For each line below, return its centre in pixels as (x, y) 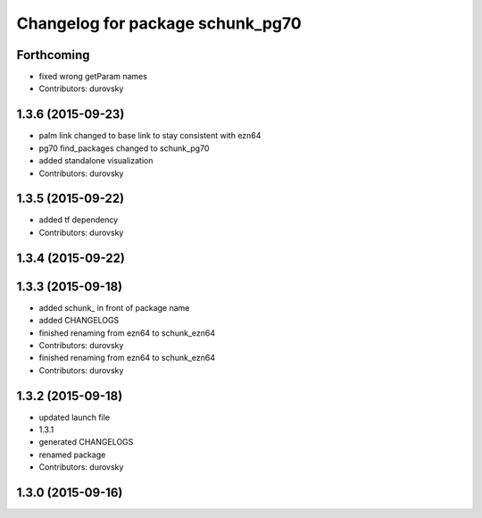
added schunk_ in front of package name (114, 307)
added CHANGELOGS (79, 321)
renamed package (72, 455)
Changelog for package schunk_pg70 (159, 23)
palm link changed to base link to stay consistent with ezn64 (150, 136)
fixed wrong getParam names (93, 77)
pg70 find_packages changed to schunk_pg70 (124, 148)
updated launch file (75, 417)
